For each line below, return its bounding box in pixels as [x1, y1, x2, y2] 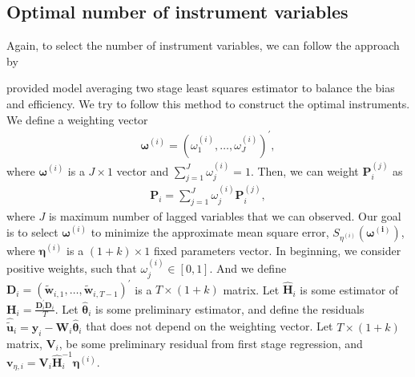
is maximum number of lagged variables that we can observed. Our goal [48, 207, 401, 224]
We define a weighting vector [6, 111, 148, 128]
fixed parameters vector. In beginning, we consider [153, 241, 401, 258]
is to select [6, 223, 58, 240]
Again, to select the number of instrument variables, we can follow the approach [6, 37, 400, 54]
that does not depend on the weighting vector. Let [86, 318, 333, 334]
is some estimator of [300, 281, 399, 298]
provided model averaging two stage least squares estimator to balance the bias [6, 79, 395, 96]
